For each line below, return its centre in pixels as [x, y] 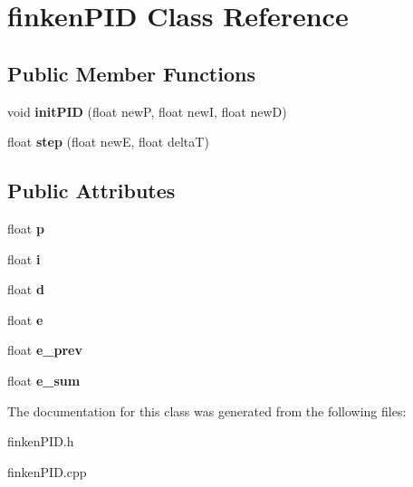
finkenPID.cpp [47, 471]
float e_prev [45, 350]
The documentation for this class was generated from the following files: [207, 411]
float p [26, 228]
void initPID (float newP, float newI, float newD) [147, 111]
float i [24, 258]
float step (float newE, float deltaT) [108, 142]
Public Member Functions [131, 73]
